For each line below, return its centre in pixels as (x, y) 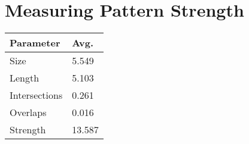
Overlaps (28, 112)
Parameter (35, 43)
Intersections (36, 95)
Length (25, 78)
